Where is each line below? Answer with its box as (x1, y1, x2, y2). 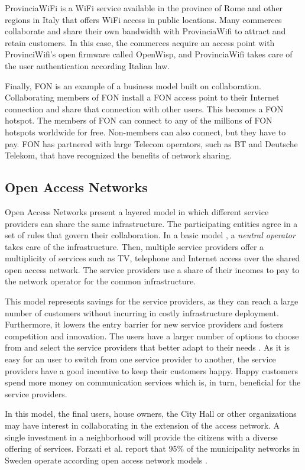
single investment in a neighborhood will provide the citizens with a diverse (5, 430, 278, 443)
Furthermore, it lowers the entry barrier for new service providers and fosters (5, 318, 284, 330)
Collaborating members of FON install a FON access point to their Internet (5, 91, 280, 103)
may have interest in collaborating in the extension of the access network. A (5, 419, 280, 432)
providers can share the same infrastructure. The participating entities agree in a (5, 217, 298, 229)
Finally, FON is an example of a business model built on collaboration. (5, 79, 261, 92)
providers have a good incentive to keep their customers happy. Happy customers (5, 364, 298, 377)
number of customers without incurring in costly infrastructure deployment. (5, 306, 279, 319)
